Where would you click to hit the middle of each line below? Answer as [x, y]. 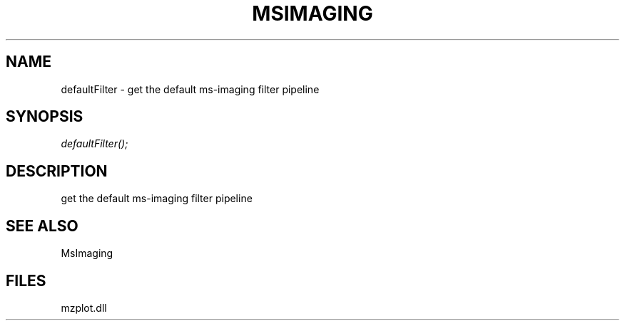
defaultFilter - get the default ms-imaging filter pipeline [190, 89]
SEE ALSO [42, 226]
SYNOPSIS [45, 117]
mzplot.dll [84, 307]
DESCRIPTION [57, 171]
